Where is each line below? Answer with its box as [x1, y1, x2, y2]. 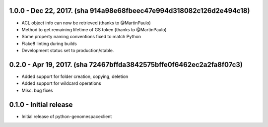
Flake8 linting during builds [21, 40, 77, 47]
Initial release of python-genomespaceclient [21, 113, 112, 119]
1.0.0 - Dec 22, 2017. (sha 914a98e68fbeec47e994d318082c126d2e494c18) [9, 6, 250, 15]
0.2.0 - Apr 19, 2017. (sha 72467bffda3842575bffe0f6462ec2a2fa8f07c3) [9, 60, 243, 69]
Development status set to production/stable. [21, 48, 114, 54]
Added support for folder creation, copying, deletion [21, 73, 129, 79]
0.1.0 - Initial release [9, 100, 73, 109]
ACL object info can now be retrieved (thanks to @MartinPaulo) [21, 20, 151, 26]
